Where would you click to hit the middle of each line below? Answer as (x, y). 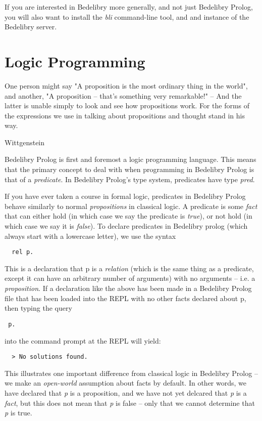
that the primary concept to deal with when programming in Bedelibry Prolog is (129, 169)
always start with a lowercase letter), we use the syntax (90, 236)
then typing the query (38, 308)
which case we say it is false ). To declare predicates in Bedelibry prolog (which (126, 226)
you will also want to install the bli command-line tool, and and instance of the (127, 16)
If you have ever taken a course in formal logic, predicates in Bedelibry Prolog (125, 196)
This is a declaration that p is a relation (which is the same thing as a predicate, (129, 268)
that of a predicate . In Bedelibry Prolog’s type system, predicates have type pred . (130, 179)
